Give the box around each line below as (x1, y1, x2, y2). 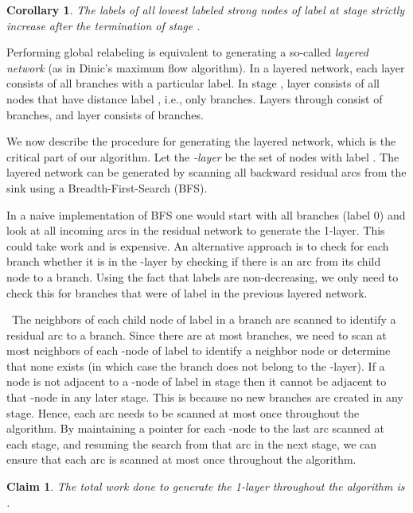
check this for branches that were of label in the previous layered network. (6, 284, 368, 301)
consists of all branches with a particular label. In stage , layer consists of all (6, 75, 380, 91)
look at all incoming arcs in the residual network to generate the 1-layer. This (6, 222, 385, 239)
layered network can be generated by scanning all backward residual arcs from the (6, 164, 407, 181)
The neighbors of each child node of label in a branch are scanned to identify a (11, 311, 396, 328)
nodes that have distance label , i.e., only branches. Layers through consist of (6, 90, 383, 107)
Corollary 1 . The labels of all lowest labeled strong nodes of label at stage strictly (6, 2, 405, 17)
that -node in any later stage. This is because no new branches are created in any (6, 389, 403, 406)
